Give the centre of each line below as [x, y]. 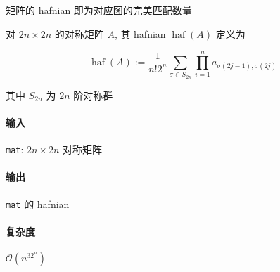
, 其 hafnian [140, 33]
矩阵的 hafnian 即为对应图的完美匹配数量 [99, 10]
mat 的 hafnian [38, 203]
